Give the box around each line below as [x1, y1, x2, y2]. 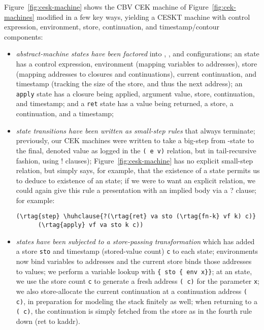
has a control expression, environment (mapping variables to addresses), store [16, 58, 257, 69]
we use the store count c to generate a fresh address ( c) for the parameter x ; [16, 276, 259, 286]
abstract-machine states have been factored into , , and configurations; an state [16, 48, 259, 59]
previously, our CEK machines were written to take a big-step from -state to [16, 135, 254, 146]
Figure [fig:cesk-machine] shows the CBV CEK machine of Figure [4, 2, 209, 12]
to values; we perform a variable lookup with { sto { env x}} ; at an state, [16, 266, 252, 276]
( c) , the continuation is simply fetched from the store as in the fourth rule [16, 306, 252, 316]
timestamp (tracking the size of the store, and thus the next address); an [16, 78, 243, 89]
